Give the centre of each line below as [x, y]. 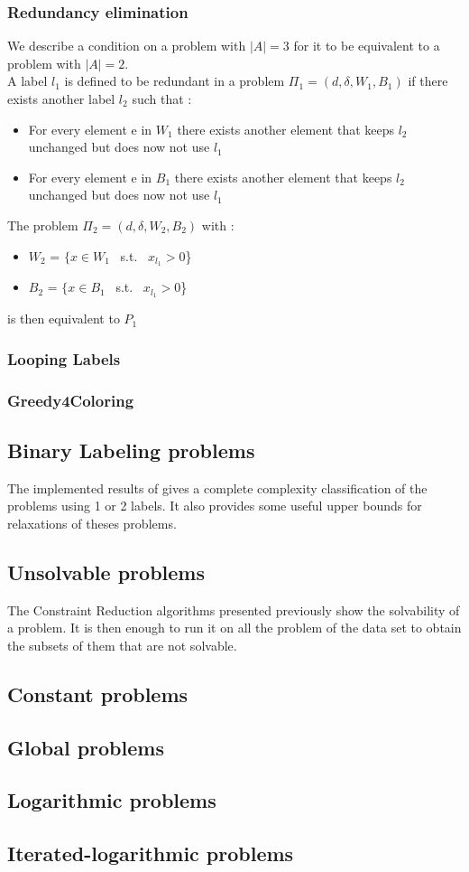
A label [28, 81]
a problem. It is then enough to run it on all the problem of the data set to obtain [234, 628]
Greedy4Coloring [71, 400]
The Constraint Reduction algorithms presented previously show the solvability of [234, 609]
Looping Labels [64, 358]
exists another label [61, 98]
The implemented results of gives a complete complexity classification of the [217, 488]
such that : [162, 98]
